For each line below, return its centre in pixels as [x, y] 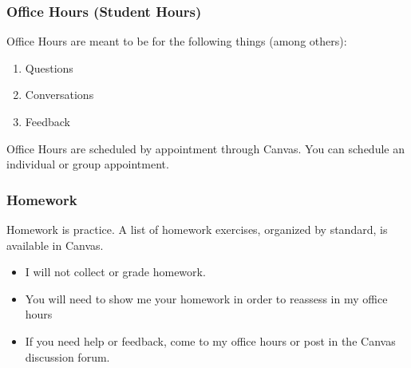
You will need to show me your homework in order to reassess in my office [206, 298]
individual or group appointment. [88, 164]
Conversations [59, 95]
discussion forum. [67, 356]
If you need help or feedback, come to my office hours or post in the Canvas [210, 340]
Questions [49, 67]
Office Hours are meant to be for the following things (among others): [177, 41]
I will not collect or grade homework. [115, 272]
